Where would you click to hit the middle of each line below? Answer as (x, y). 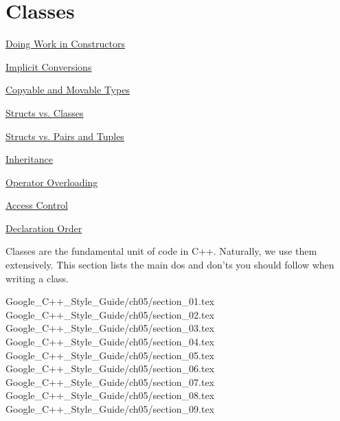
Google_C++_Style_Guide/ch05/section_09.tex (110, 409)
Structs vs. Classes (45, 112)
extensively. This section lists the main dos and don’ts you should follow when (170, 265)
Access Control (37, 205)
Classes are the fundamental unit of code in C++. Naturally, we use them (161, 251)
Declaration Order (44, 228)
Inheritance (29, 159)
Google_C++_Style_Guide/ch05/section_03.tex (110, 328)
